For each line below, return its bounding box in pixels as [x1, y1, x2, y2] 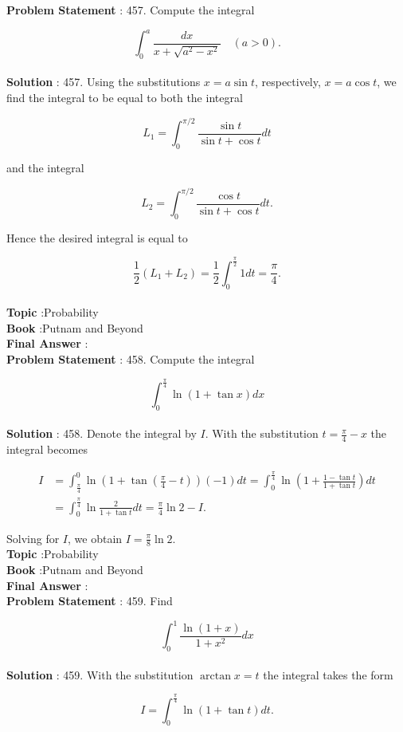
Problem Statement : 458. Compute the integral [6, 350, 255, 367]
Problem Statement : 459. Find [6, 592, 173, 609]
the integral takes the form [263, 666, 393, 683]
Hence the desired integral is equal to [6, 229, 188, 246]
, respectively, [254, 73, 321, 90]
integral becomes [6, 441, 88, 458]
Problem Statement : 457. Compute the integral [6, 2, 255, 18]
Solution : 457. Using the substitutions [6, 73, 201, 90]
